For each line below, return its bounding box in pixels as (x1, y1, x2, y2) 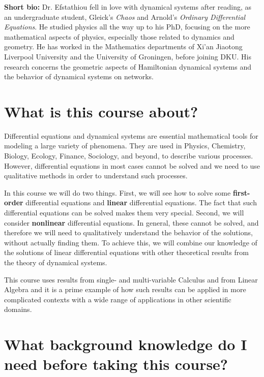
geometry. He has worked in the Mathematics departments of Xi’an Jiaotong (4, 41, 243, 52)
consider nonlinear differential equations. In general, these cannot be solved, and (4, 217, 259, 228)
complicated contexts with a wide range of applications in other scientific (4, 294, 231, 304)
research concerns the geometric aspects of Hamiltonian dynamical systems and (4, 61, 251, 72)
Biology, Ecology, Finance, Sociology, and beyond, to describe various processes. (4, 150, 253, 161)
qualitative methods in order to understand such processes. (4, 170, 188, 181)
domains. (4, 304, 32, 315)
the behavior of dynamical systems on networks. (4, 71, 154, 82)
